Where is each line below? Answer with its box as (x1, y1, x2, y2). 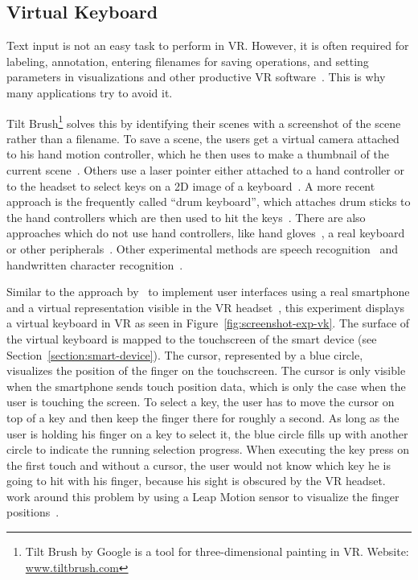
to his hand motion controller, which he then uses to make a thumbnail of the (6, 146, 389, 162)
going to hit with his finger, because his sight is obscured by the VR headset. (6, 472, 386, 489)
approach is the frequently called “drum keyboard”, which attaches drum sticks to (6, 193, 411, 210)
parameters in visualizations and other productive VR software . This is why (6, 68, 386, 85)
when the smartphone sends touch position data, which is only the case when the (6, 377, 406, 394)
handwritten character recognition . (6, 256, 183, 273)
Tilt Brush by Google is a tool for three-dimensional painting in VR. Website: (25, 543, 409, 560)
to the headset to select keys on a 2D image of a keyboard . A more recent (6, 177, 375, 194)
